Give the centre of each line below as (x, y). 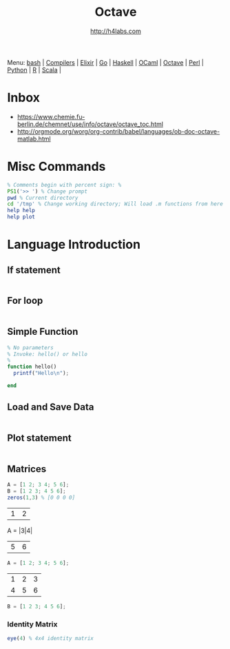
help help (21, 211)
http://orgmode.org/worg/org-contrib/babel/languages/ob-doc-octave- (118, 131)
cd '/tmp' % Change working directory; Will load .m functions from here (115, 204)
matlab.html (34, 138)
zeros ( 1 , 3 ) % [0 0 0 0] (41, 498)
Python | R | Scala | (34, 70)
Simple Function (43, 332)
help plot (21, 217)
